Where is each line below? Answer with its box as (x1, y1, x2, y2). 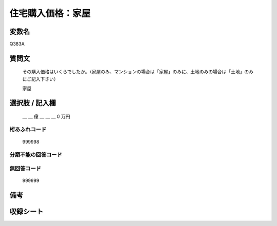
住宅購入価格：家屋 (9, 8, 91, 19)
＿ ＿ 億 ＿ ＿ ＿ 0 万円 (22, 113, 70, 119)
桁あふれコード (9, 126, 47, 133)
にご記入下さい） (22, 76, 58, 82)
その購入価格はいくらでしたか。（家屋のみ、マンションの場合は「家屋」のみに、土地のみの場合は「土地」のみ (22, 69, 253, 75)
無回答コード (9, 165, 42, 172)
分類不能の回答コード (9, 151, 63, 158)
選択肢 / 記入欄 (9, 99, 56, 108)
